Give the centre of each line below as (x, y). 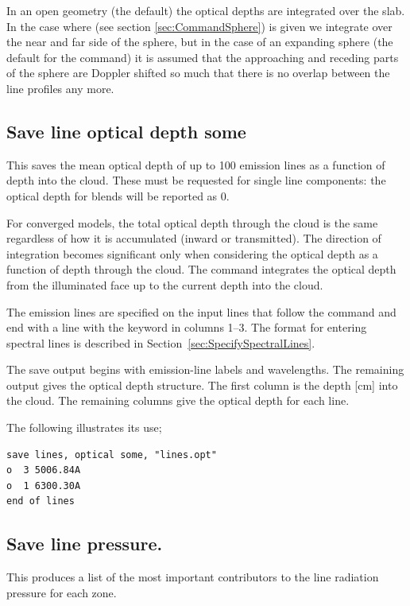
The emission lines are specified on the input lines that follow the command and (201, 311)
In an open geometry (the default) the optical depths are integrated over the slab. (206, 10)
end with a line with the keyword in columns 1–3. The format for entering (187, 327)
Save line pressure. (85, 544)
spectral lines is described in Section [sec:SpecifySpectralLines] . (161, 342)
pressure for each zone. (62, 592)
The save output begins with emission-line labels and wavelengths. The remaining (205, 369)
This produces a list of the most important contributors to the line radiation (193, 577)
